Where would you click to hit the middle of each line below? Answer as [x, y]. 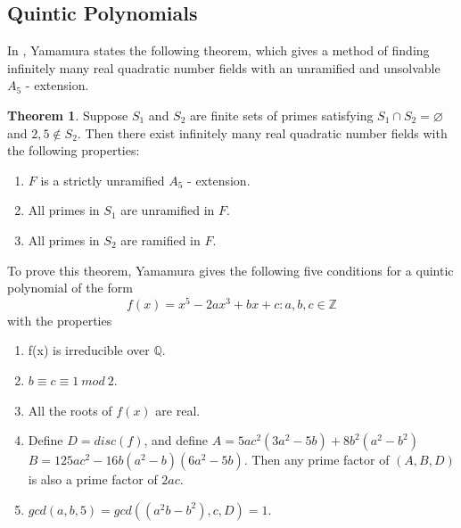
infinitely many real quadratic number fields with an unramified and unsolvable [224, 67]
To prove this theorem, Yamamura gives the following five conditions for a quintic [230, 270]
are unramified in [168, 210]
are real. [178, 410]
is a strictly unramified [103, 180]
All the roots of [70, 410]
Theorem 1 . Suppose [68, 115]
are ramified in [161, 239]
